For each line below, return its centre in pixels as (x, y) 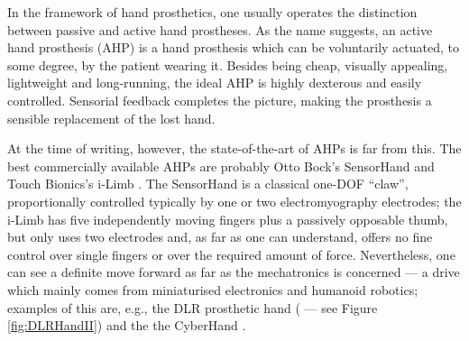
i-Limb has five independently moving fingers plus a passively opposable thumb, (228, 219)
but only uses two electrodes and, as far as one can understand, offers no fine (220, 237)
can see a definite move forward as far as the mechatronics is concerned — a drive (234, 272)
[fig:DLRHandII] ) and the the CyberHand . (127, 325)
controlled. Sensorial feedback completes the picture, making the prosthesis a (220, 100)
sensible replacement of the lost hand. (111, 118)
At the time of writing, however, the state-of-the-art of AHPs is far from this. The (234, 148)
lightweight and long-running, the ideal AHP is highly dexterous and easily (215, 83)
